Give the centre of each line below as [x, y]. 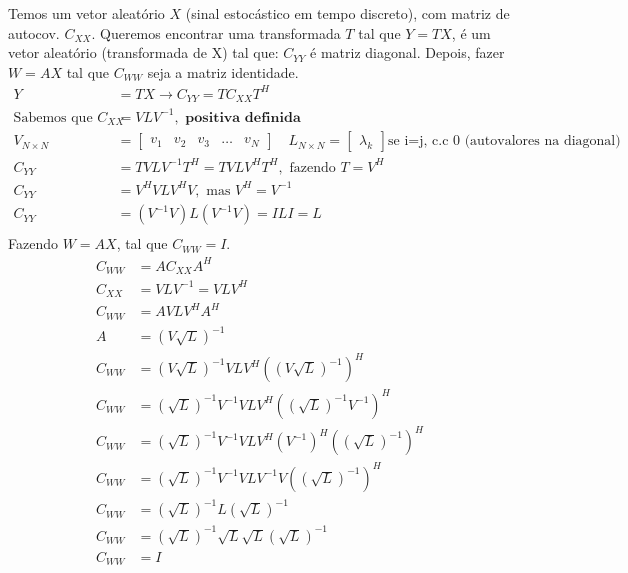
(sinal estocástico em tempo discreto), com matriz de [347, 13]
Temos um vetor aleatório [86, 13]
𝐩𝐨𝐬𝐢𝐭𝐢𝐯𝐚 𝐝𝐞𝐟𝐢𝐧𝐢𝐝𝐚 [243, 117]
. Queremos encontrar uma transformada [216, 32]
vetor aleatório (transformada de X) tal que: [143, 52]
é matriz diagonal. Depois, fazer [407, 52]
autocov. [34, 32]
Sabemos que [53, 117]
